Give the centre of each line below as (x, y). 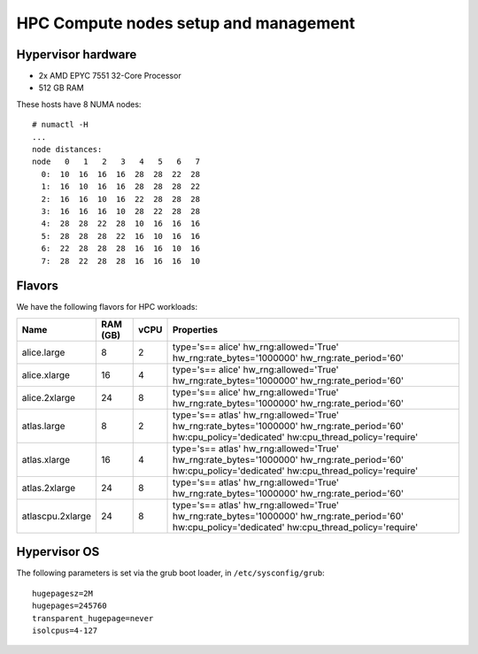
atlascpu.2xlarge (57, 516)
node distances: (67, 150)
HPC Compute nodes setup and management (186, 23)
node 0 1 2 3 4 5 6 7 (116, 162)
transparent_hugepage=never (93, 618)
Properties (195, 329)
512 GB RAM (61, 88)
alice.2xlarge (48, 397)
